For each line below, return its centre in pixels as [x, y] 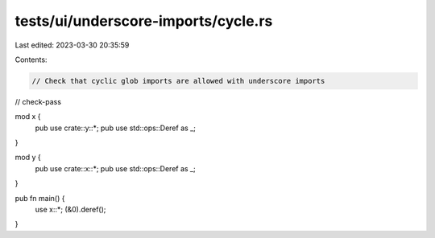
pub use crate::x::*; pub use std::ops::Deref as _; [116, 168]
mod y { [28, 158]
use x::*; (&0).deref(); [70, 210]
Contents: [31, 59]
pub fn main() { [40, 198]
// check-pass [38, 101]
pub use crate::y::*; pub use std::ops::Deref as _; [116, 128]
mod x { [28, 117]
